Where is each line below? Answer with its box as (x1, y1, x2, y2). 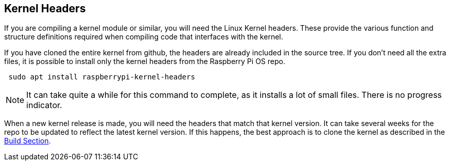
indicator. (26, 100, 62, 111)
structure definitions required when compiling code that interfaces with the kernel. (4, 32, 283, 42)
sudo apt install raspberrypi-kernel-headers (8, 73, 195, 81)
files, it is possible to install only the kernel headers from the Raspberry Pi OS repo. (4, 57, 285, 66)
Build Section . (4, 136, 51, 146)
